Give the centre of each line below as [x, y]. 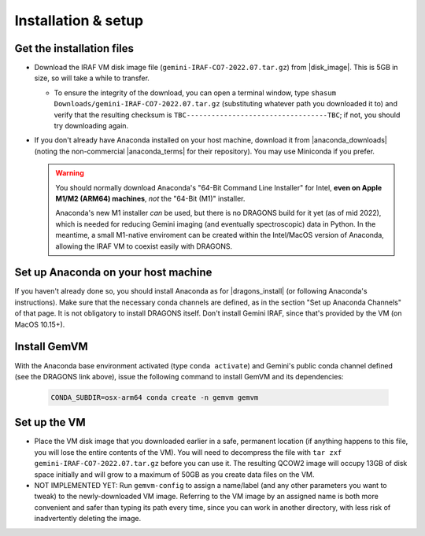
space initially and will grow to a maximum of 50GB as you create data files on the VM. [174, 474]
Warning [70, 173]
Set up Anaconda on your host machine [113, 273]
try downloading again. [91, 126]
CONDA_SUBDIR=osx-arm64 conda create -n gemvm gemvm [155, 397]
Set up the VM [50, 422]
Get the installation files [74, 48]
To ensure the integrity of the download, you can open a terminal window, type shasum [195, 92]
